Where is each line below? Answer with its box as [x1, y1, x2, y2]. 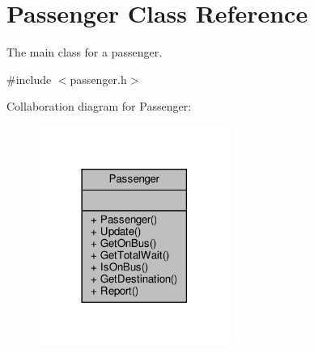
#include [6, 70, 52, 87]
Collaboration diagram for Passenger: [6, 98, 192, 115]
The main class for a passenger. [6, 44, 163, 61]
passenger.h [70, 70, 127, 87]
